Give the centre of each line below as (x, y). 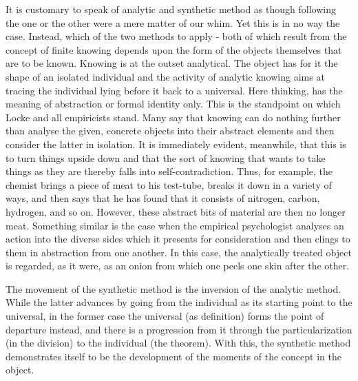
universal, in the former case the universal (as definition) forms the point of (165, 316)
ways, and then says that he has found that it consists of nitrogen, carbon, (163, 198)
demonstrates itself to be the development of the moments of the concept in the (173, 356)
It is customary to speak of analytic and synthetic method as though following (171, 9)
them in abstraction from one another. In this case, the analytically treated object (179, 252)
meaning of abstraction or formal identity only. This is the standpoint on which (173, 104)
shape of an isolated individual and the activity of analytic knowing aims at (165, 76)
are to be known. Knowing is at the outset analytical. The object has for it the (172, 63)
